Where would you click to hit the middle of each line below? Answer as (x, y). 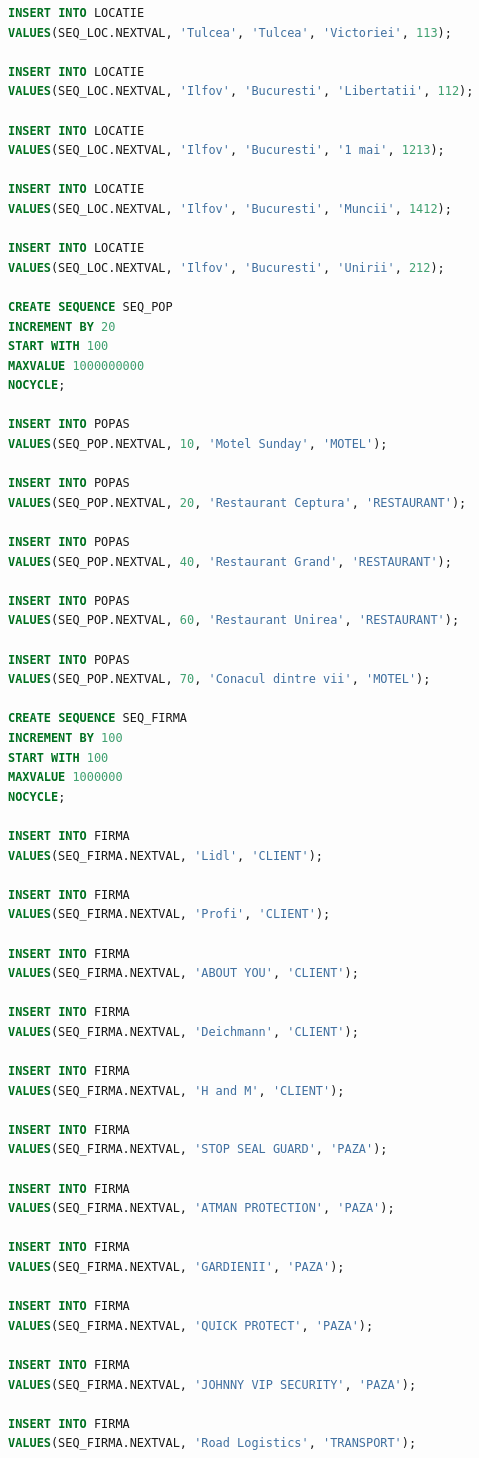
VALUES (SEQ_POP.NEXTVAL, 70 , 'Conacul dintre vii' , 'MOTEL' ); (219, 679)
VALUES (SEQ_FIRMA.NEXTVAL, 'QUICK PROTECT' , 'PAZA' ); (191, 1325)
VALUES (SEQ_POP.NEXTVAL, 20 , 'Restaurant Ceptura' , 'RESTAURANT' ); (237, 502)
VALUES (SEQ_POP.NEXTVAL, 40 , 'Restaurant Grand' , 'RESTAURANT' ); (230, 561)
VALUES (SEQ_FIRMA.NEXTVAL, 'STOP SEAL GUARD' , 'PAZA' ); (198, 1149)
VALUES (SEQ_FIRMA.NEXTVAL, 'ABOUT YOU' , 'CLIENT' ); (183, 973)
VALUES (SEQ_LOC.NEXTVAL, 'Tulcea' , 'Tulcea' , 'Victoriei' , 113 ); (230, 32)
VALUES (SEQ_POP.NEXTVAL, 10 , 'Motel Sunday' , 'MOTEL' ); (198, 444)
